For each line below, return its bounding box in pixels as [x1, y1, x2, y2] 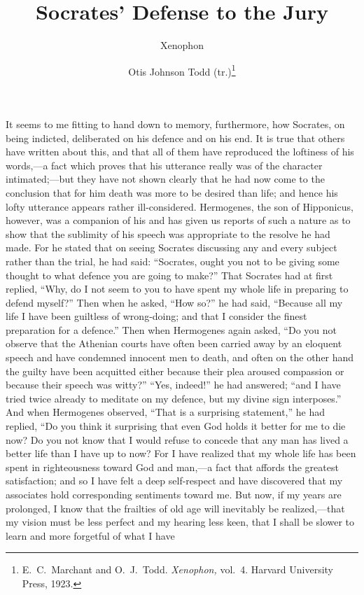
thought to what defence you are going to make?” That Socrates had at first [6, 267, 333, 282]
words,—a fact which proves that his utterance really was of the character [6, 157, 323, 172]
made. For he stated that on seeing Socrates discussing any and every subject [6, 240, 337, 255]
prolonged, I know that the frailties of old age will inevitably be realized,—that [6, 500, 345, 515]
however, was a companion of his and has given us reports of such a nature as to [6, 213, 351, 227]
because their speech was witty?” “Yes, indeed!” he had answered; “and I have [6, 377, 341, 392]
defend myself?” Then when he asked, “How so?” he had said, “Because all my [6, 295, 343, 309]
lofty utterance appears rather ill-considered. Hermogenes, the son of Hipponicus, [6, 199, 353, 213]
